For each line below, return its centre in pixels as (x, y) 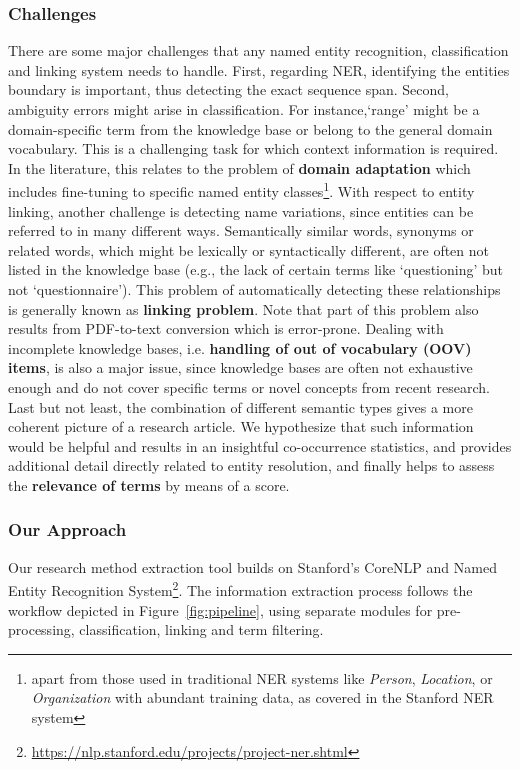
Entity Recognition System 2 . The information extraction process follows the (240, 588)
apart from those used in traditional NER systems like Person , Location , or (262, 677)
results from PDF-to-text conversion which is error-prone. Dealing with (226, 328)
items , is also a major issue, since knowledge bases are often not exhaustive (240, 367)
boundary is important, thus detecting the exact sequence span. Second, (229, 89)
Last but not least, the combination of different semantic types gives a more (240, 406)
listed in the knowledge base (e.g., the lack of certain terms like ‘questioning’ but (256, 269)
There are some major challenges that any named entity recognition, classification (258, 50)
